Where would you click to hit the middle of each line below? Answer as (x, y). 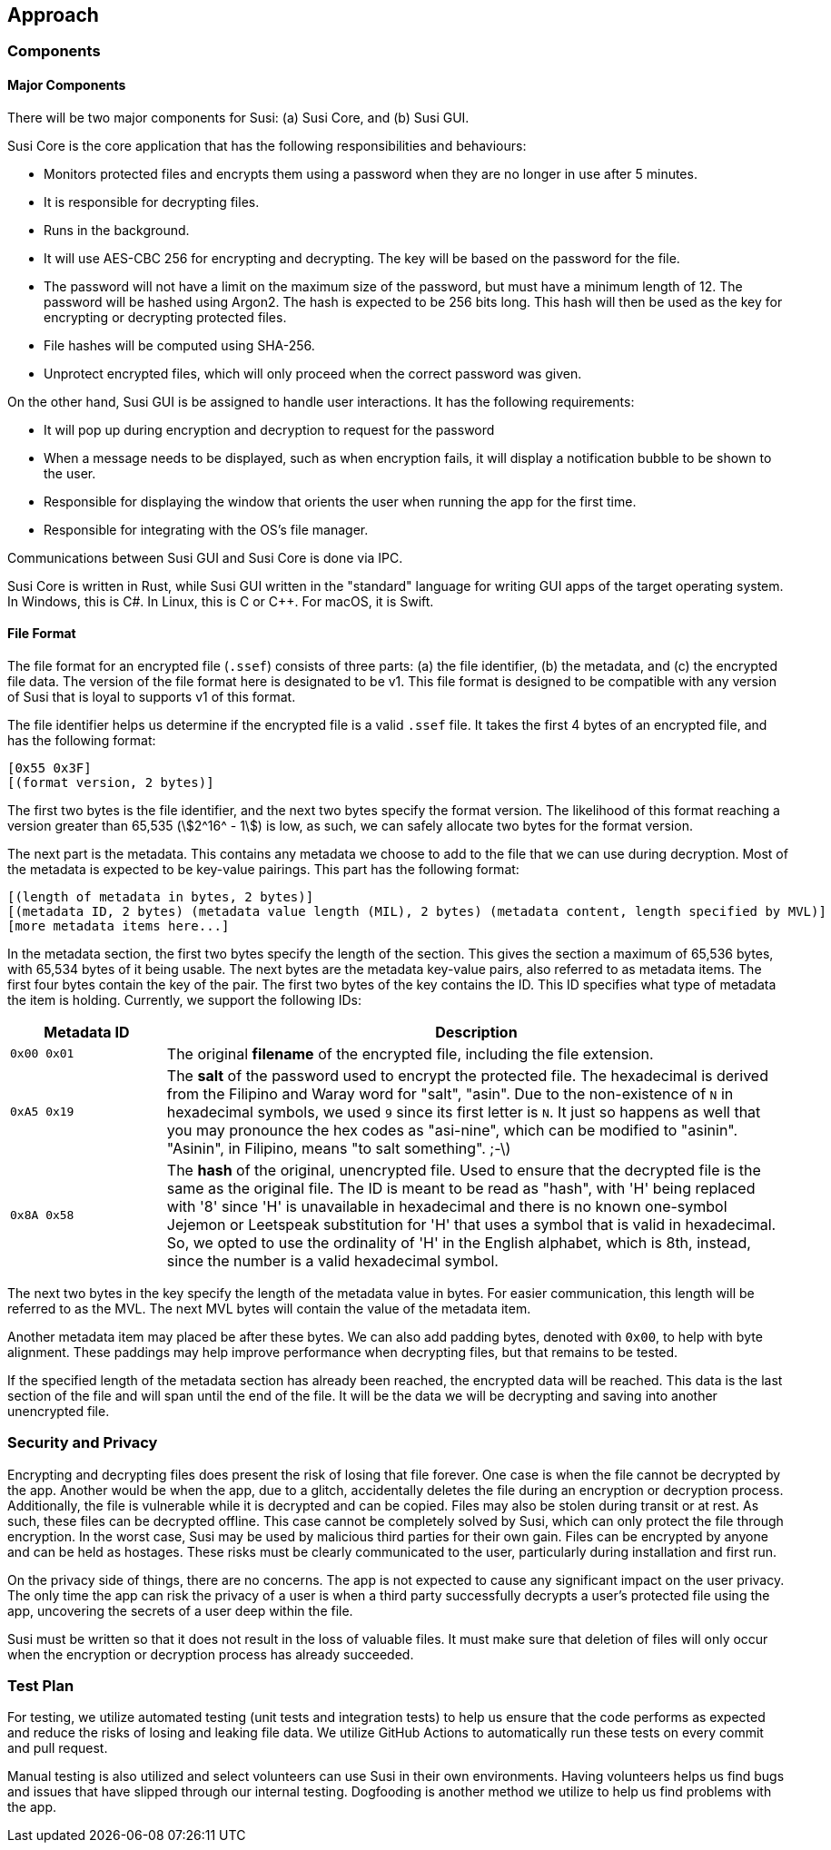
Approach (53, 15)
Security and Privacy (83, 1443)
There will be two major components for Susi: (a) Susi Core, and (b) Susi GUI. (238, 117)
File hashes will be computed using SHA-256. (179, 345)
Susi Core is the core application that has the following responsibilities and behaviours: (267, 145)
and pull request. (58, 1748)
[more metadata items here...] (119, 925)
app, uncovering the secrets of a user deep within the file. (180, 1610)
